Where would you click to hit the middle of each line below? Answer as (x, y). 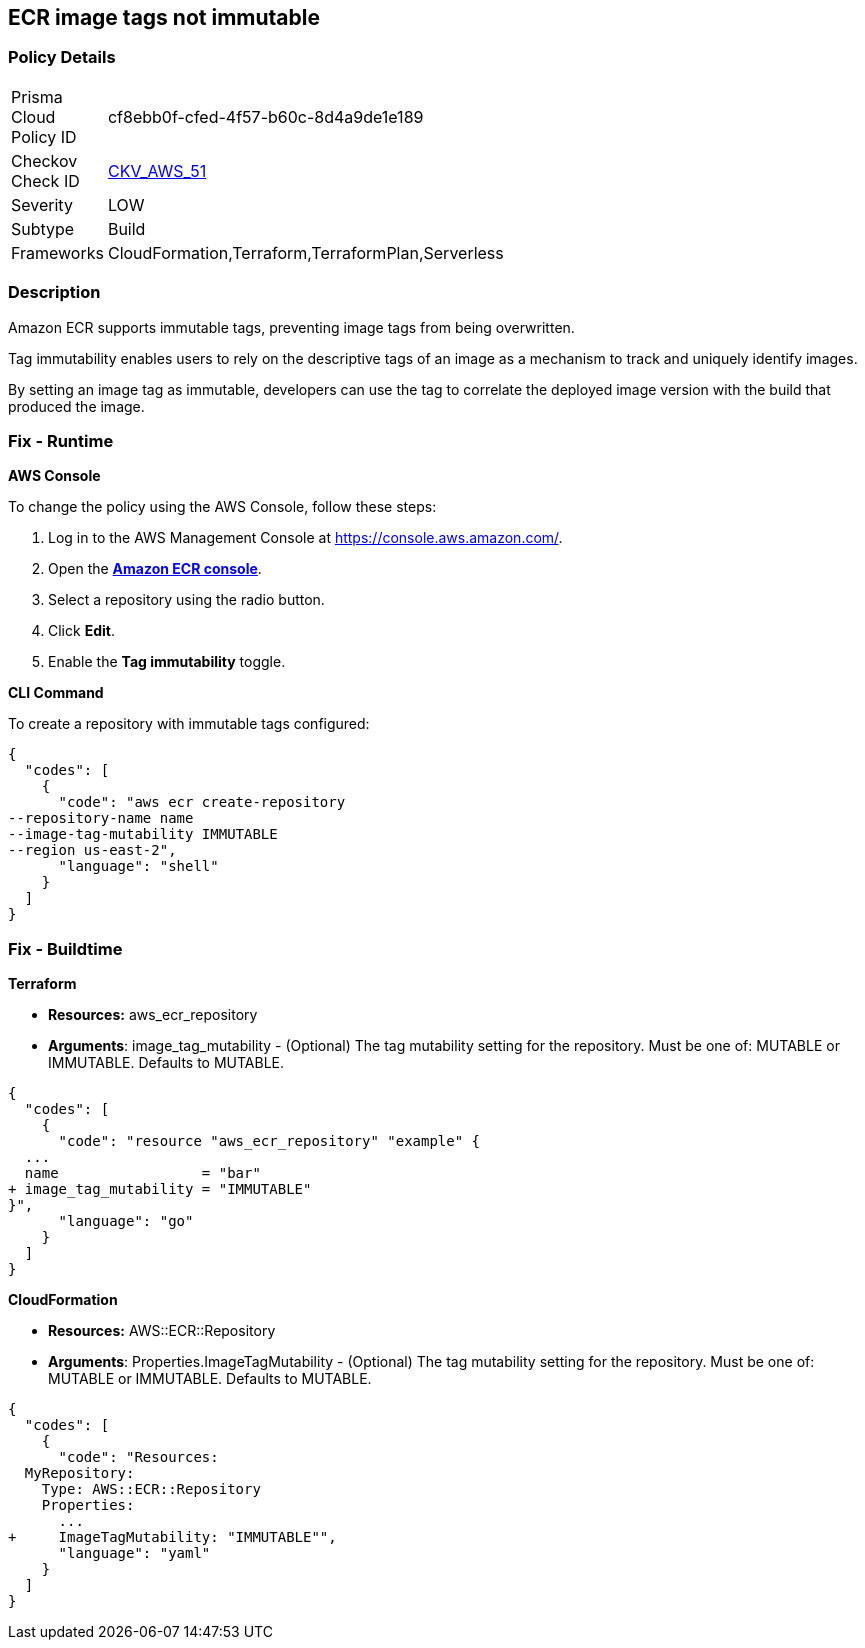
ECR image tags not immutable (164, 17)
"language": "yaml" (134, 1553)
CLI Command (56, 693)
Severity (42, 204)
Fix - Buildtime (65, 948)
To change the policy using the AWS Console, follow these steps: (222, 507)
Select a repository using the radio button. (186, 600)
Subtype (43, 228)
